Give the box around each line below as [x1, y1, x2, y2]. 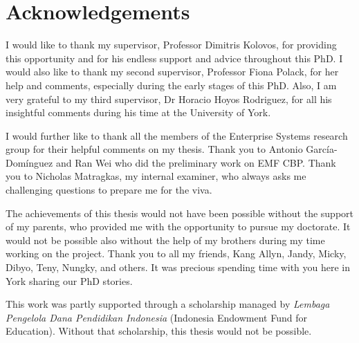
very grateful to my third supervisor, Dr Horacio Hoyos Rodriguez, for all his [6, 91, 332, 106]
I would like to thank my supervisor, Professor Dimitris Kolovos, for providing [6, 37, 337, 52]
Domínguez [6, 155, 53, 169]
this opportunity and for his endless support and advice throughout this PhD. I [6, 50, 343, 65]
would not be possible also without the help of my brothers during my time [6, 232, 325, 247]
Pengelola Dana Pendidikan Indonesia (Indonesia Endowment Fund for [6, 310, 307, 324]
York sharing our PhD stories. [6, 273, 133, 288]
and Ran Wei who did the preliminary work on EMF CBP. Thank [55, 155, 336, 169]
